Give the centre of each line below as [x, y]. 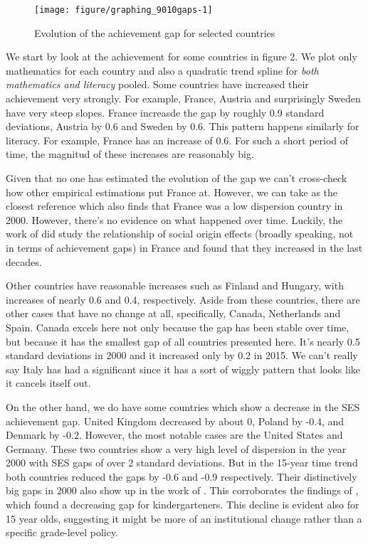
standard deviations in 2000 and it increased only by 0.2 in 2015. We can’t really [182, 355]
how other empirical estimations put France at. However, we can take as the [172, 192]
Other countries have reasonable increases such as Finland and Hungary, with [175, 286]
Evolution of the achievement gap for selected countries [155, 32]
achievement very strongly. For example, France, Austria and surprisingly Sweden [183, 98]
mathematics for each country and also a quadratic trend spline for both [162, 70]
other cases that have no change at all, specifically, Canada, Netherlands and [173, 313]
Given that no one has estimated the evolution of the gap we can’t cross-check [177, 178]
